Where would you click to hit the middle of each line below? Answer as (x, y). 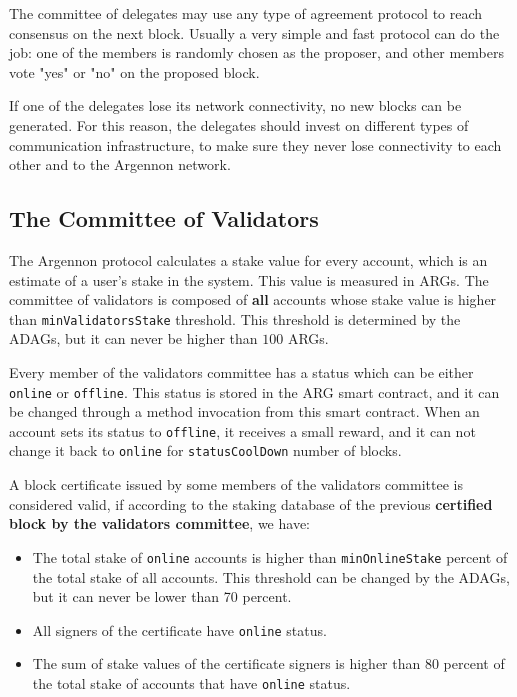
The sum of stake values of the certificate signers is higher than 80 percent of (268, 663)
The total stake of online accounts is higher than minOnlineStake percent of (270, 556)
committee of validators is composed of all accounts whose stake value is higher (253, 299)
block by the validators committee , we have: (159, 523)
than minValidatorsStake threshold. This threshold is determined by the (235, 318)
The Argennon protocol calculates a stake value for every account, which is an (248, 259)
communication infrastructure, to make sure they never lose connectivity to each (255, 144)
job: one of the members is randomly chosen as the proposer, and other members (256, 52)
